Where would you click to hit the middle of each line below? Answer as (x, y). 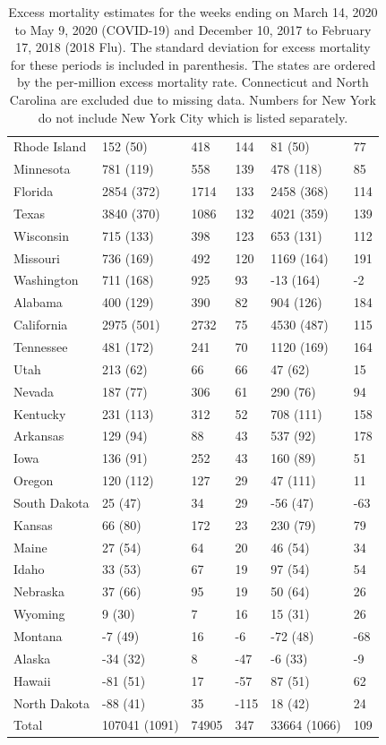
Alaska (32, 658)
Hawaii (32, 680)
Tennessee (41, 347)
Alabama (38, 302)
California (41, 325)
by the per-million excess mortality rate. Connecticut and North (193, 82)
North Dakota (52, 702)
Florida (34, 191)
